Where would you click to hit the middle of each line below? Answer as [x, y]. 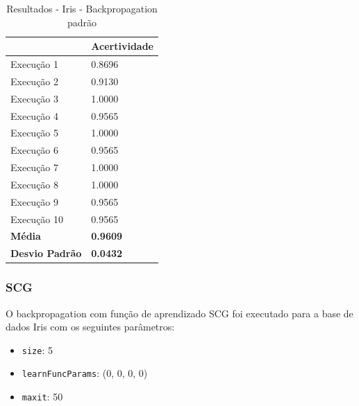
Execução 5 [35, 133]
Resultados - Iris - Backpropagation [82, 8]
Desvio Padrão [46, 253]
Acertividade [122, 46]
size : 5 [37, 350]
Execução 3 [35, 98]
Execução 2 [35, 81]
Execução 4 [35, 115]
